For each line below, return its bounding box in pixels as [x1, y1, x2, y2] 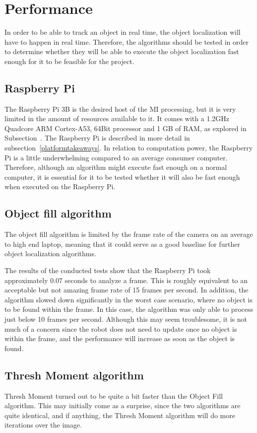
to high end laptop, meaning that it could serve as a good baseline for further [4, 238, 240, 249]
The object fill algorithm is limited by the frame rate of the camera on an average [4, 229, 253, 239]
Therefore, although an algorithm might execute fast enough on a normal [4, 162, 227, 172]
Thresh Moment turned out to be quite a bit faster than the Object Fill [4, 390, 223, 401]
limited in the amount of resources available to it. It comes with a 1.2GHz [4, 113, 230, 124]
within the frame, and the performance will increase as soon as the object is [4, 333, 235, 344]
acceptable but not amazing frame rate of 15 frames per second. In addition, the [4, 285, 249, 295]
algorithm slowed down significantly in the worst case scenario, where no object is [4, 294, 253, 304]
